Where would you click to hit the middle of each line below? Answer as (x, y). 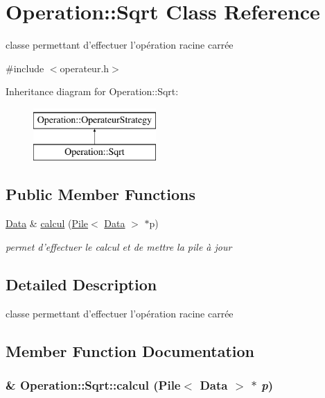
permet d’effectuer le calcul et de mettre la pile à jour (119, 246)
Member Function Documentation (130, 350)
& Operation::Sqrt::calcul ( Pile (93, 384)
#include (25, 68)
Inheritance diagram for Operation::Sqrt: (92, 91)
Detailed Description (81, 284)
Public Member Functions (100, 194)
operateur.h (85, 68)
